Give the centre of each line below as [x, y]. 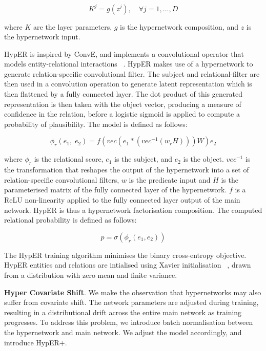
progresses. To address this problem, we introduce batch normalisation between [129, 322]
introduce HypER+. [36, 342]
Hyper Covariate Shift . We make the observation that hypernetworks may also [133, 292]
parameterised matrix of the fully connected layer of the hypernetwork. [116, 190]
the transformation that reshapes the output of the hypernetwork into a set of [127, 170]
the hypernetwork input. [42, 37]
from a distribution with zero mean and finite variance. [91, 275]
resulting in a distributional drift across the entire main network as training [123, 312]
